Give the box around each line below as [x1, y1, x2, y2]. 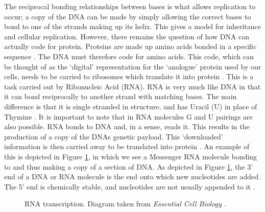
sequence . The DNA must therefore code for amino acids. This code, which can [4, 51, 254, 61]
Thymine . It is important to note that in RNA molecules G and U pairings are [4, 111, 253, 122]
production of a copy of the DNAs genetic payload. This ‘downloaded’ [4, 131, 223, 142]
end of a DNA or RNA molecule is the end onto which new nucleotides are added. [4, 171, 260, 182]
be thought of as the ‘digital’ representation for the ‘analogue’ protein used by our [4, 61, 261, 72]
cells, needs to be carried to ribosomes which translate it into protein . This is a [4, 71, 254, 82]
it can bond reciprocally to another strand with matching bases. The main [4, 91, 237, 102]
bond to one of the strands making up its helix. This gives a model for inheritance [4, 21, 261, 32]
